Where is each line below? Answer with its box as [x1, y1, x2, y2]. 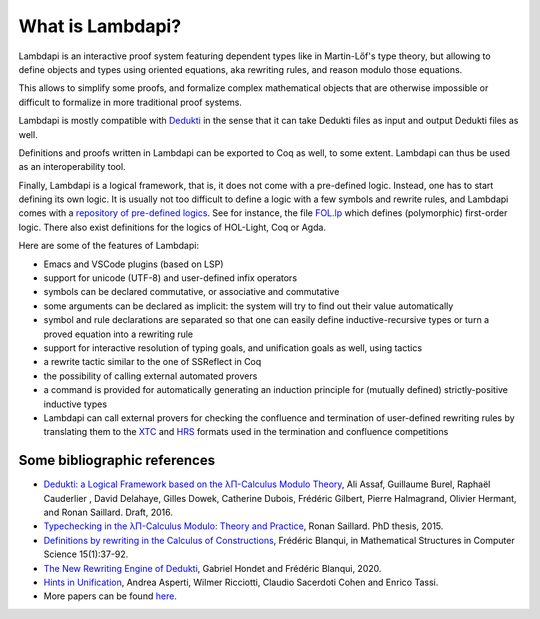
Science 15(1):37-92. [43, 548, 129, 560]
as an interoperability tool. [18, 161, 126, 173]
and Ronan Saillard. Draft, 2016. [43, 506, 174, 518]
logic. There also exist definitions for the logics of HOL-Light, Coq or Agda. [18, 221, 327, 233]
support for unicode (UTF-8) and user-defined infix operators [43, 272, 298, 284]
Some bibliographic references [18, 452, 215, 469]
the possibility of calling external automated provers [43, 370, 258, 382]
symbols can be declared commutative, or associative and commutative [43, 286, 340, 298]
